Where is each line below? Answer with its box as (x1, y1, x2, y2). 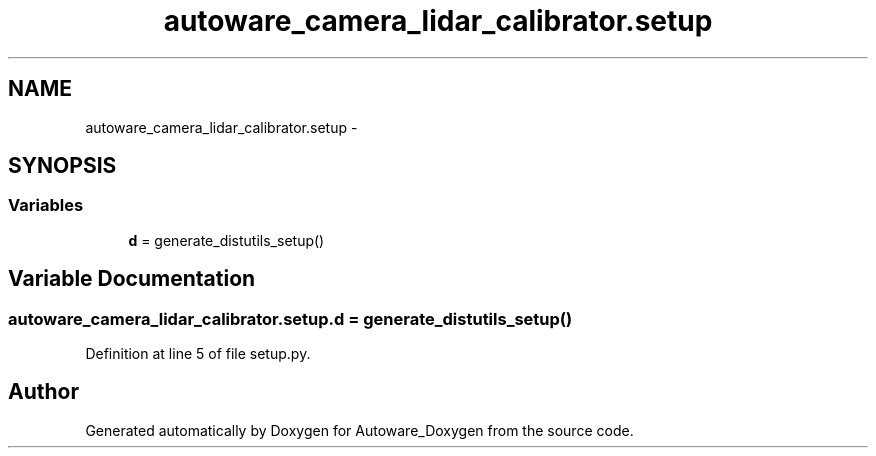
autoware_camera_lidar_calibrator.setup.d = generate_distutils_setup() (8, 308, 573, 329)
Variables (8, 195, 84, 216)
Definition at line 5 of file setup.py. (85, 345, 311, 363)
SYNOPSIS (8, 153, 117, 179)
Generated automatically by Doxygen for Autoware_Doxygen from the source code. (85, 421, 634, 439)
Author (8, 379, 79, 405)
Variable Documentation (8, 266, 256, 292)
